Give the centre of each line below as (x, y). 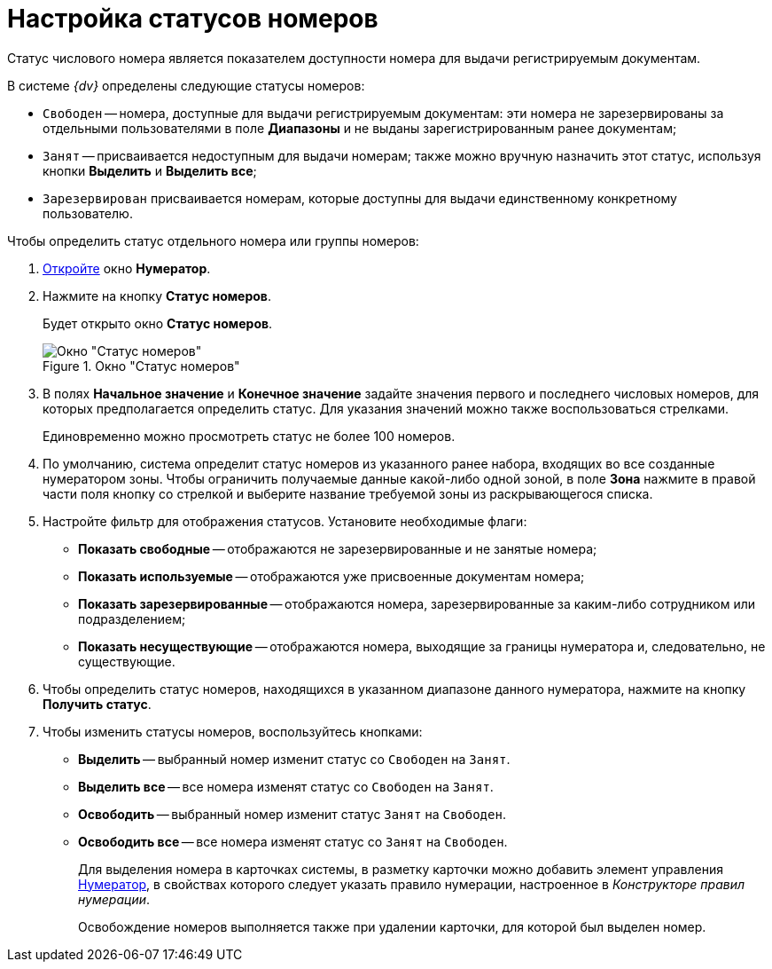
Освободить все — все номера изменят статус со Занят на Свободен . (293, 841)
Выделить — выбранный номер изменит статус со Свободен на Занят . (294, 759)
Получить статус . (97, 704)
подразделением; (132, 618)
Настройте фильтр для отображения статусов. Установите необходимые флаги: (285, 521)
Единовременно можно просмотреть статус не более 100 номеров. (249, 436)
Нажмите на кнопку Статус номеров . (157, 295)
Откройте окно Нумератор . (127, 268)
